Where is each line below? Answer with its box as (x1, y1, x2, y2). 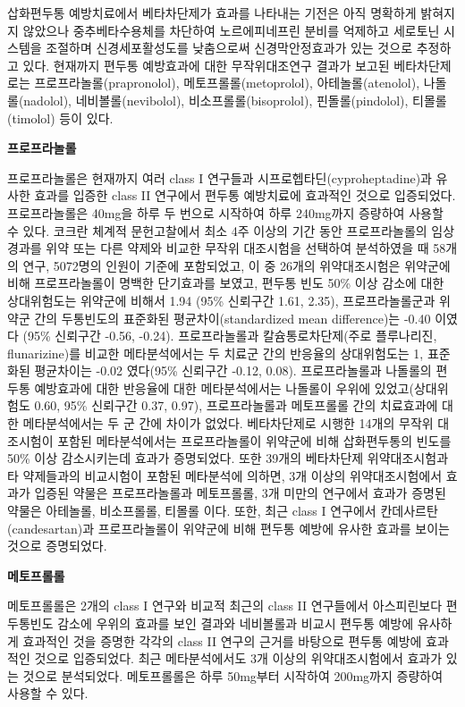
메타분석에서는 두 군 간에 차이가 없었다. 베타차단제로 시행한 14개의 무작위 (22, 414, 434, 433)
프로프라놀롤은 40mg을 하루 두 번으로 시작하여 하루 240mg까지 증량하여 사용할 (7, 203, 444, 222)
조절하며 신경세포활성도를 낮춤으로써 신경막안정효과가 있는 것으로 (46, 38, 413, 57)
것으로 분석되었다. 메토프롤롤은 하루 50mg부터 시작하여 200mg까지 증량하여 (22, 666, 444, 685)
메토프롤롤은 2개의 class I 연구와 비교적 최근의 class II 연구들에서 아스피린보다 (7, 596, 443, 615)
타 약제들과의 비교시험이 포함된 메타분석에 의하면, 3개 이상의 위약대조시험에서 (7, 466, 443, 484)
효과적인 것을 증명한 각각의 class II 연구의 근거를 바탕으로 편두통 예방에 (22, 631, 422, 650)
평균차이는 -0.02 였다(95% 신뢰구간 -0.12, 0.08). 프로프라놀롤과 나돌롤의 (34, 361, 432, 380)
